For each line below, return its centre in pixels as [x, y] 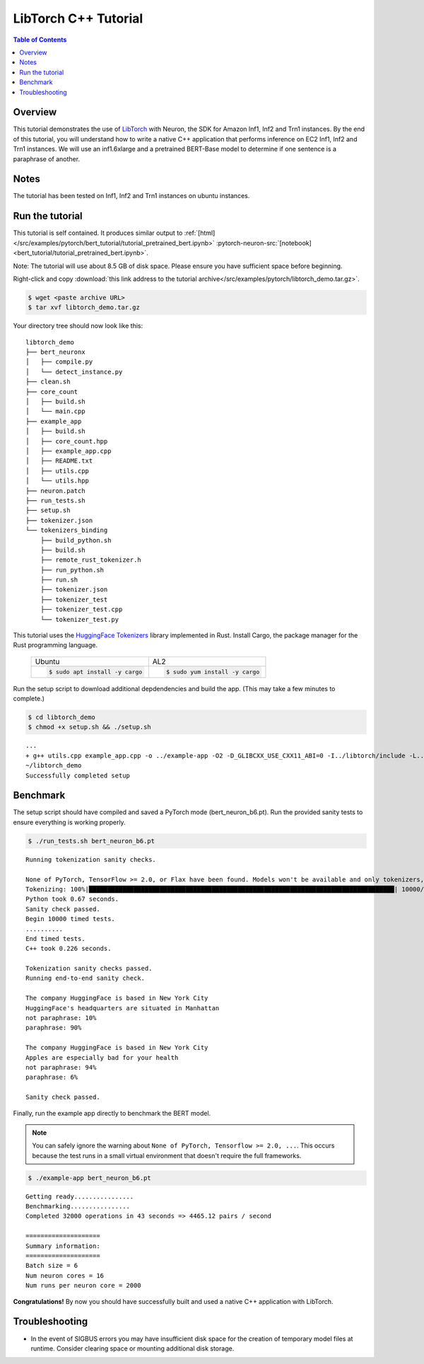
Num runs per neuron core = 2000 [83, 1285]
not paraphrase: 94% [61, 1067]
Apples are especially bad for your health [102, 1057]
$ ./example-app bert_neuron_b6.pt [89, 1178]
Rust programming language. [55, 645]
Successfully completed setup [78, 775]
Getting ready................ [80, 1196]
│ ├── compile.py [59, 362]
